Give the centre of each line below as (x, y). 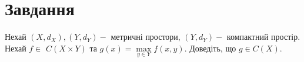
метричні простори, (146, 37)
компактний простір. (263, 37)
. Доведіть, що (210, 48)
